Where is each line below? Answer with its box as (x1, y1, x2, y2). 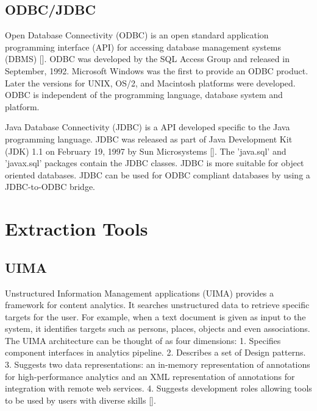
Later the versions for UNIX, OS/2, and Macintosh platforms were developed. (5, 76, 296, 89)
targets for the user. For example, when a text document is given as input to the (5, 310, 306, 323)
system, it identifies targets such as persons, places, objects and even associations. (5, 322, 310, 335)
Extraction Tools (5, 216, 148, 241)
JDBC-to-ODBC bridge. (5, 180, 96, 193)
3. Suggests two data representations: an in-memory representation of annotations (5, 358, 310, 371)
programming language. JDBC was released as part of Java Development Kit (5, 132, 293, 145)
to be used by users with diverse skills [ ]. (5, 393, 156, 406)
